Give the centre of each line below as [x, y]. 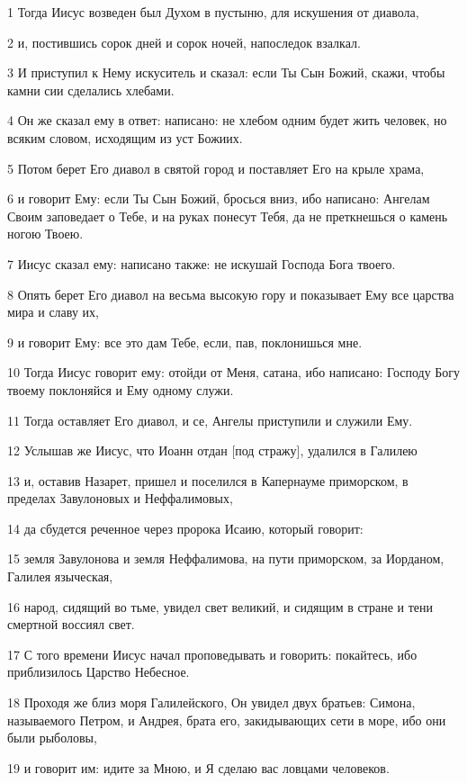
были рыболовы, [52, 738]
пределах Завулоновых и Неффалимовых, [120, 498]
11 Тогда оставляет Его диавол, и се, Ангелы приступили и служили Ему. [210, 420]
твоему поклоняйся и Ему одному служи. [121, 389]
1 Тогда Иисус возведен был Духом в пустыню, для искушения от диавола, [213, 12]
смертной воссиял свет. [71, 624]
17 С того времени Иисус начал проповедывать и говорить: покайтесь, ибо [212, 654]
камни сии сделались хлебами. [91, 90]
